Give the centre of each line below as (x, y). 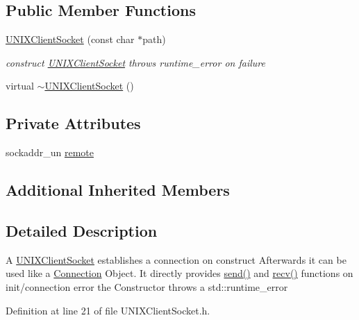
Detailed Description (82, 230)
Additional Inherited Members (118, 190)
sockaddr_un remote (50, 152)
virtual (20, 86)
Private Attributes (73, 123)
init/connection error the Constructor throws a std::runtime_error (147, 286)
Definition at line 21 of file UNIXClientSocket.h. (108, 310)
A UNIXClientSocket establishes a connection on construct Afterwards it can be (176, 259)
